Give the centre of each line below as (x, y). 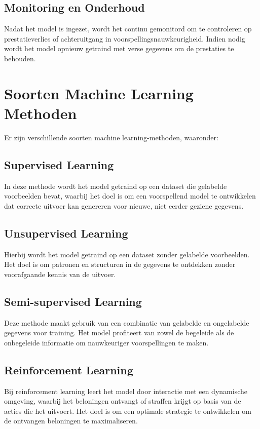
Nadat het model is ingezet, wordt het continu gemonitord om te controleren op (128, 29)
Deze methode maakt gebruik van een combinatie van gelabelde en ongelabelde (127, 322)
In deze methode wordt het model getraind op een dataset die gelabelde (116, 186)
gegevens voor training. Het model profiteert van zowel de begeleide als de (119, 333)
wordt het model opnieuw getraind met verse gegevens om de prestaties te (119, 48)
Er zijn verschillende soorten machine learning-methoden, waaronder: (111, 137)
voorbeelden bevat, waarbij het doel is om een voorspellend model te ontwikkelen (130, 196)
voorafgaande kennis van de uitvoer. (60, 274)
